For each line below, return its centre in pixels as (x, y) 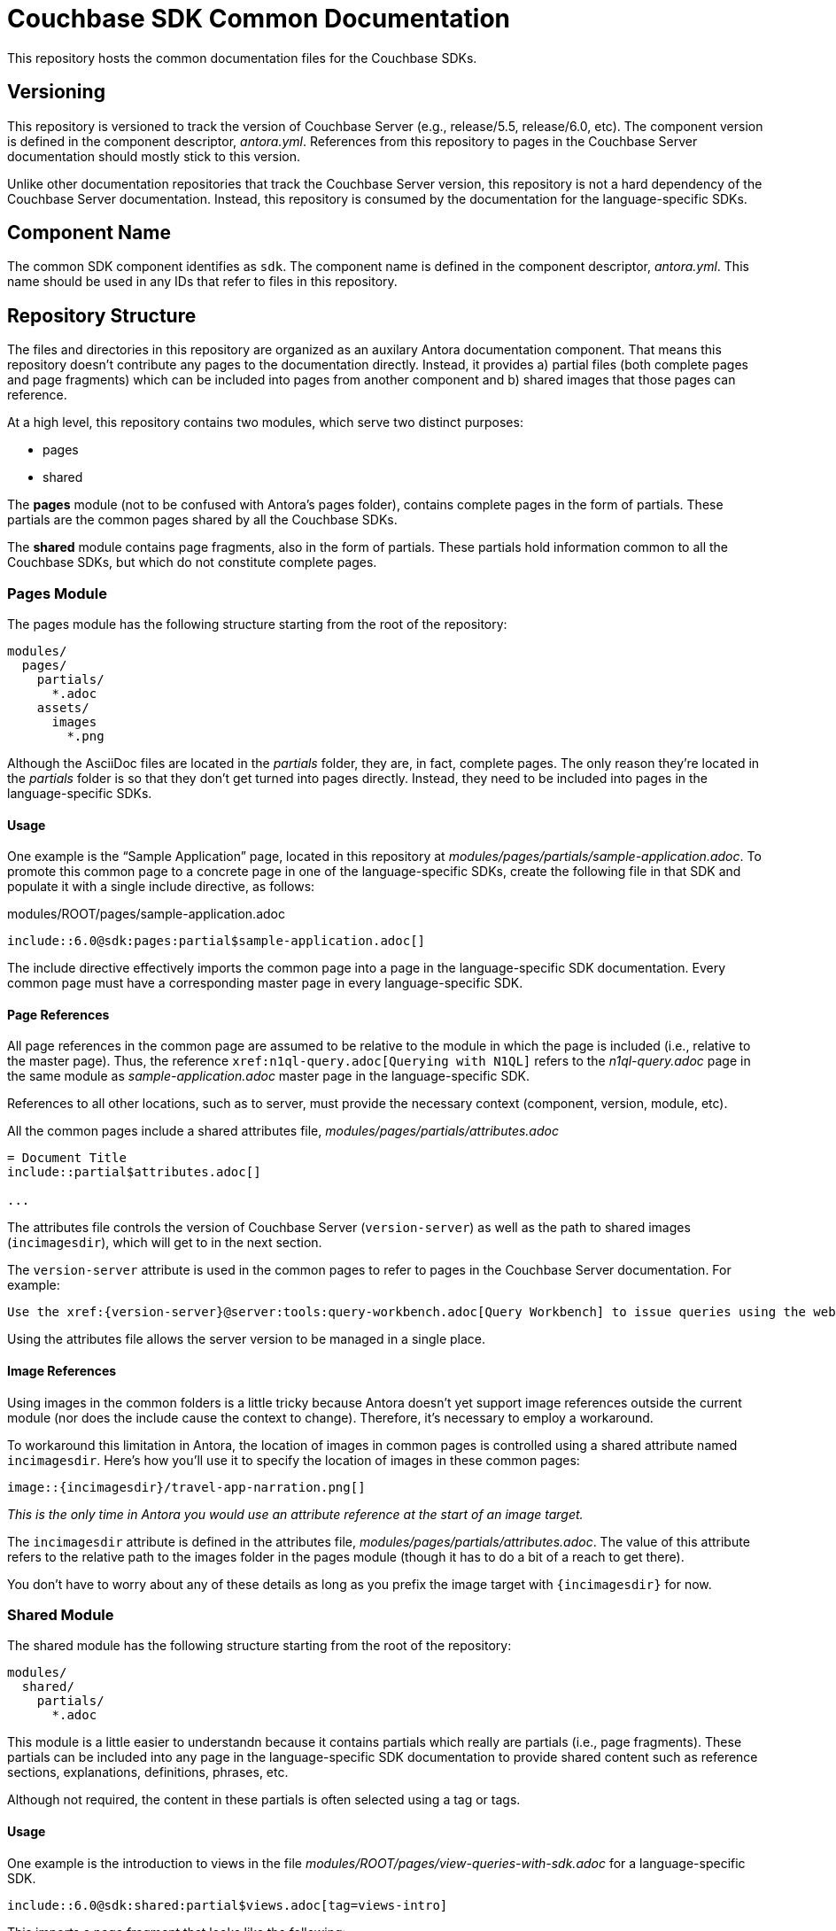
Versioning (56, 92)
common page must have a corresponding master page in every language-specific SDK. (265, 983)
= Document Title (67, 1158)
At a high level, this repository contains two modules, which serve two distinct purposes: (265, 423)
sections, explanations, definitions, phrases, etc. (148, 1772)
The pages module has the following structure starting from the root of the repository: (257, 624)
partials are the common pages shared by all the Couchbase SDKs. (202, 520)
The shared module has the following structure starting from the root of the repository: (259, 1646)
